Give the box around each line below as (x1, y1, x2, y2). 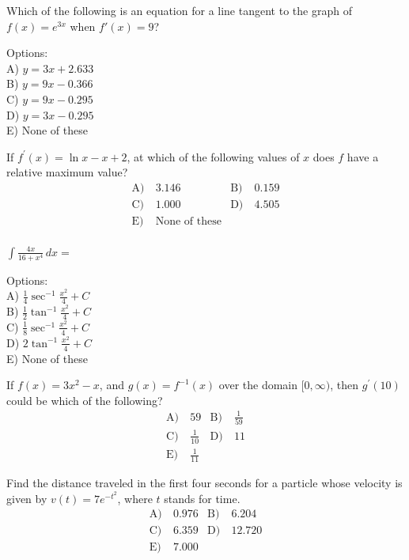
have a (347, 148, 379, 165)
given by (6, 490, 47, 506)
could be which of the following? (6, 392, 163, 408)
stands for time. (164, 490, 240, 506)
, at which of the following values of (127, 148, 300, 165)
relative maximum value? (6, 164, 128, 180)
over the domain (218, 376, 298, 393)
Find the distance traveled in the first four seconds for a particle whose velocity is (6, 475, 403, 491)
